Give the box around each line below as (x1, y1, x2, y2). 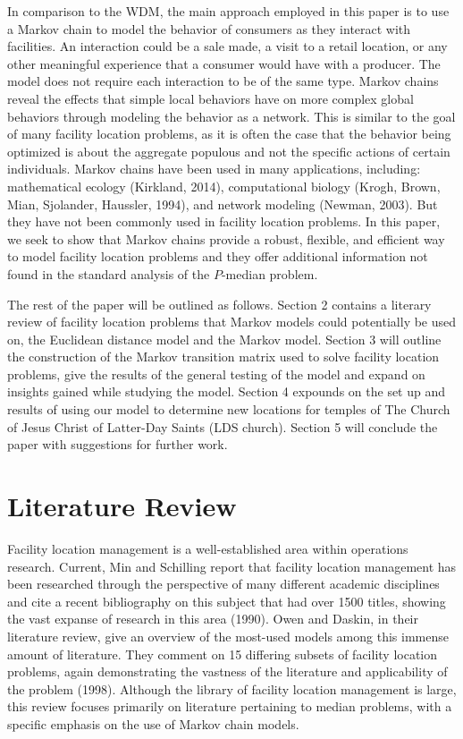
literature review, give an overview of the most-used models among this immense (7, 626, 449, 645)
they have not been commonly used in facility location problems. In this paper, (7, 212, 441, 231)
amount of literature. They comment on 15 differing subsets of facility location (7, 644, 438, 663)
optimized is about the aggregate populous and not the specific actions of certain (7, 141, 450, 160)
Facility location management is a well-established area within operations (7, 539, 408, 557)
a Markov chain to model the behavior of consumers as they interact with (7, 19, 411, 38)
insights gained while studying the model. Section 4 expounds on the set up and (7, 382, 446, 401)
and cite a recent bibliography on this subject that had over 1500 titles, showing (7, 591, 446, 610)
